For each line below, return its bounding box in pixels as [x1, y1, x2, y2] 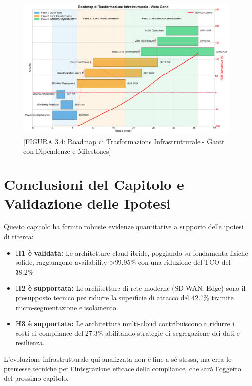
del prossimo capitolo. [4, 373, 69, 383]
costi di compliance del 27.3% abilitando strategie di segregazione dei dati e [15, 328, 240, 338]
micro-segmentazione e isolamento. [15, 302, 118, 312]
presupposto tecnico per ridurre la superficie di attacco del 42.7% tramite [15, 292, 234, 302]
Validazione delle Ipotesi [4, 193, 171, 213]
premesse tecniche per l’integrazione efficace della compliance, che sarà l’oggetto [4, 363, 241, 373]
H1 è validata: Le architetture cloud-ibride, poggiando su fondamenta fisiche [15, 247, 248, 257]
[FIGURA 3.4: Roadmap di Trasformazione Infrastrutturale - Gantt [23, 136, 225, 146]
